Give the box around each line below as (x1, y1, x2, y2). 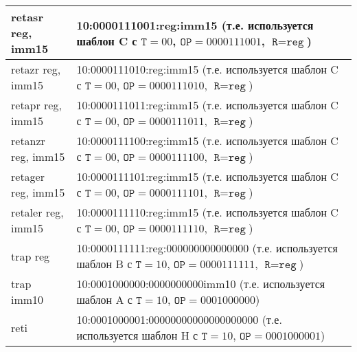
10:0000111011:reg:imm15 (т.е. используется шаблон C (76, 97, 338, 113)
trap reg (11, 247, 50, 264)
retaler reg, (11, 204, 64, 220)
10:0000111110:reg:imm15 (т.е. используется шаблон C (76, 204, 338, 220)
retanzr (11, 133, 45, 148)
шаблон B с (76, 256, 133, 272)
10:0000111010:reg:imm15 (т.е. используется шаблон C (76, 61, 338, 77)
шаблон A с (76, 291, 133, 307)
